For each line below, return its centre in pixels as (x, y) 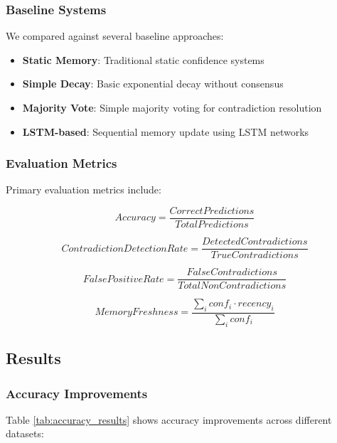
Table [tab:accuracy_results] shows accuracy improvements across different (169, 419)
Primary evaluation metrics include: (84, 190)
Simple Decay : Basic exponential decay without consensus (153, 84)
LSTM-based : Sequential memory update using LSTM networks (166, 131)
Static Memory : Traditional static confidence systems (143, 59)
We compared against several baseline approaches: (115, 36)
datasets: (25, 433)
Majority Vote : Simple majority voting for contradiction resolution (172, 107)
